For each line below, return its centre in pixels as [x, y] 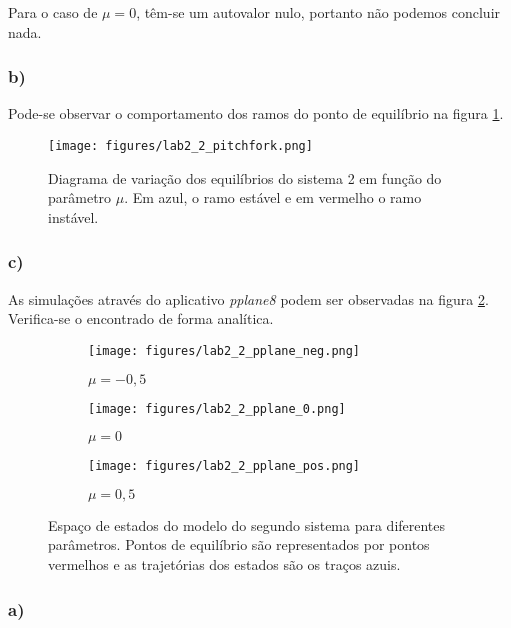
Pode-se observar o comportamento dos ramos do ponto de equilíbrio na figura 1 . [256, 113]
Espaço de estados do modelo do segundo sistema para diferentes [247, 524]
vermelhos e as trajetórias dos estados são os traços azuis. [224, 564]
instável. [73, 216]
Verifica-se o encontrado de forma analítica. [141, 318]
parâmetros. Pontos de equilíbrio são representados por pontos [239, 544]
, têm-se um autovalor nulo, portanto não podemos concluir [318, 12]
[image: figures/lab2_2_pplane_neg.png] [224, 350]
